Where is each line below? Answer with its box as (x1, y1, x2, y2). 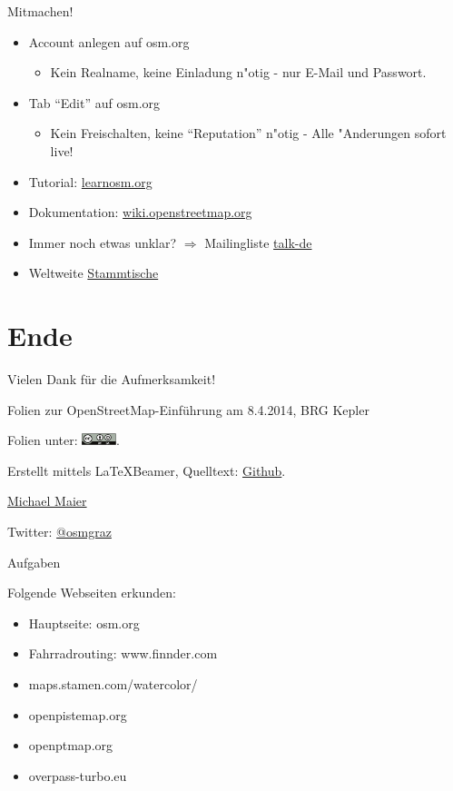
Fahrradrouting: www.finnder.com (28, 644, 218, 663)
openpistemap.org (28, 705, 127, 724)
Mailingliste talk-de (204, 232, 312, 252)
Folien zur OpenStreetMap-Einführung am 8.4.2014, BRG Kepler (7, 400, 369, 419)
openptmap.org (28, 736, 113, 755)
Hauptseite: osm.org (28, 613, 140, 632)
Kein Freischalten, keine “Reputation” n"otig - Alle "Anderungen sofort (50, 124, 447, 143)
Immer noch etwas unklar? (28, 232, 177, 252)
